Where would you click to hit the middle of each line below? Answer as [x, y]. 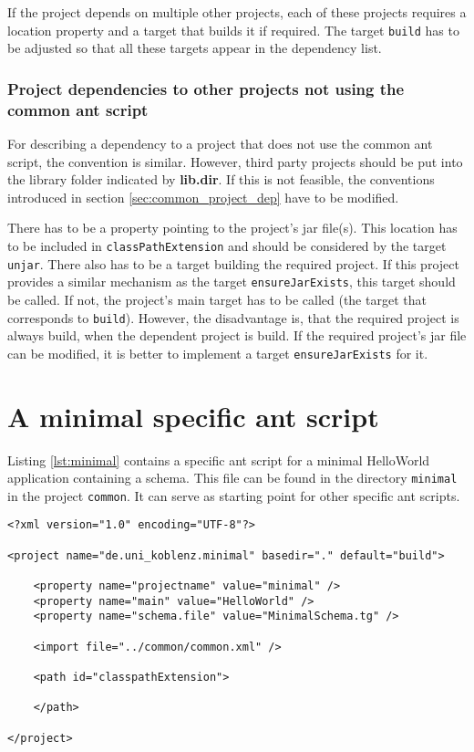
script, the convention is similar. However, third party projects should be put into [235, 161]
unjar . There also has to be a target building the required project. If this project [233, 263]
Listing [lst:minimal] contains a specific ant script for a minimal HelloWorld [219, 460]
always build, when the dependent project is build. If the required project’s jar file [237, 335]
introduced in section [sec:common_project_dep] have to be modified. [203, 197]
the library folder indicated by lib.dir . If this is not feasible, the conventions [221, 179]
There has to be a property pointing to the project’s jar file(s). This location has [232, 228]
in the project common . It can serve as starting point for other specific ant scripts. [234, 495]
